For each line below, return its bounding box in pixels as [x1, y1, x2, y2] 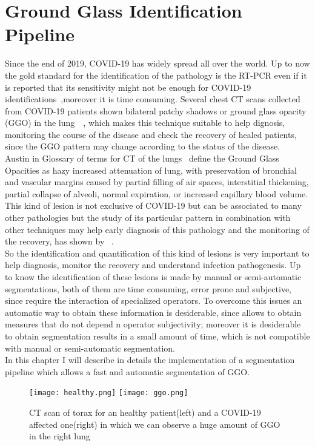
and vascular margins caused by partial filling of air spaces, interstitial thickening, [5, 175, 309, 188]
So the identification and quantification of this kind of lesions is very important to [5, 246, 310, 259]
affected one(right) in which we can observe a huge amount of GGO [29, 418, 280, 430]
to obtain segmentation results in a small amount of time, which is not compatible [5, 329, 310, 342]
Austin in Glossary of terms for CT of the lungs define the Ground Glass [5, 152, 279, 165]
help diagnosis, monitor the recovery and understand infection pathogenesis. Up [5, 258, 301, 271]
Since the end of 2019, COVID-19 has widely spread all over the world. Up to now [5, 57, 310, 70]
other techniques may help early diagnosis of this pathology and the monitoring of [5, 223, 310, 235]
